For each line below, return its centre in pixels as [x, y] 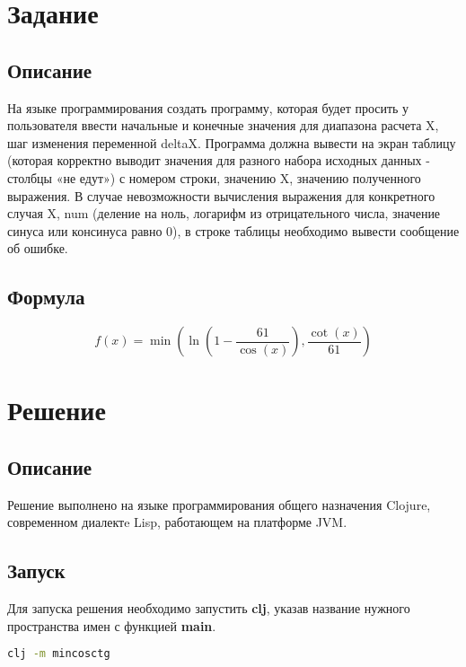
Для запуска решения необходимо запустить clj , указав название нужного [209, 608]
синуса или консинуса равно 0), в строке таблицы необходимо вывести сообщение [233, 230]
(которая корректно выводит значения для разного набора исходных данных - [219, 160]
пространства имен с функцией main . [112, 625]
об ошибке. [38, 248]
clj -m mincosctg [59, 654]
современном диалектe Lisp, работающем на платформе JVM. [177, 522]
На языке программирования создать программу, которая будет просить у [208, 107]
